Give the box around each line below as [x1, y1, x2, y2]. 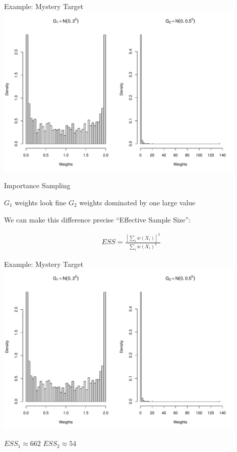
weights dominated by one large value [79, 197, 196, 207]
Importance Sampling [4, 180, 71, 191]
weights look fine [15, 197, 67, 207]
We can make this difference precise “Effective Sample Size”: [4, 214, 191, 224]
